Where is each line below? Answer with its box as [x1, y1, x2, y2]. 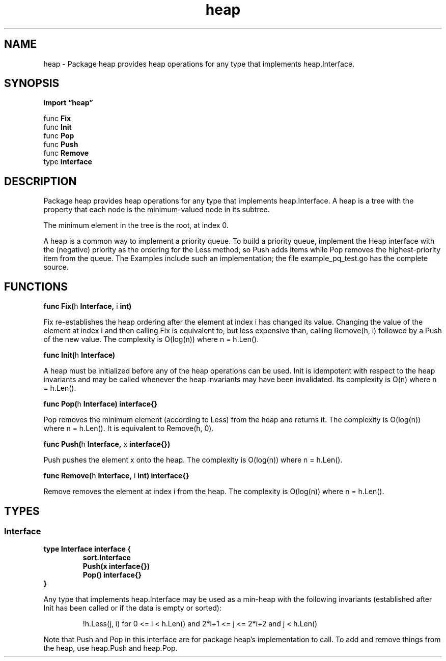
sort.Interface [82, 553, 131, 562]
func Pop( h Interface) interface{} [43, 399, 158, 409]
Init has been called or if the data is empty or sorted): [43, 603, 221, 613]
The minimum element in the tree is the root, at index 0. [43, 221, 229, 230]
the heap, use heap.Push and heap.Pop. [43, 644, 178, 653]
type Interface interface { [43, 544, 131, 554]
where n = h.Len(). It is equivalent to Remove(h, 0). [43, 424, 214, 433]
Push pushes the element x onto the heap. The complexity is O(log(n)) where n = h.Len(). [43, 455, 343, 465]
